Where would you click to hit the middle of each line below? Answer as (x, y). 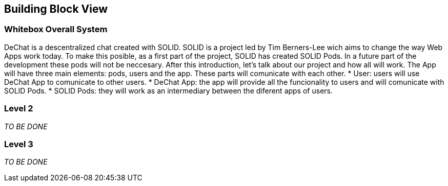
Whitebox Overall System (56, 29)
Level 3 (19, 144)
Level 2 (19, 109)
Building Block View (56, 9)
